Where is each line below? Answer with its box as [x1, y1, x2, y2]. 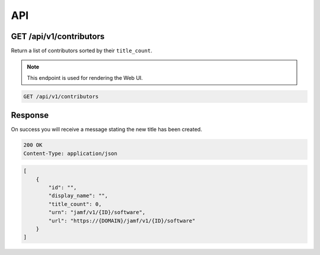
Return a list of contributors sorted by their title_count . [11, 47, 152, 54]
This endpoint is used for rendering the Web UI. [27, 74, 143, 81]
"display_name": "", [48, 192, 108, 199]
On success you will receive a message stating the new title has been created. [11, 126, 203, 133]
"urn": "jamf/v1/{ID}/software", [48, 209, 146, 216]
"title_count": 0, [48, 201, 102, 207]
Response [11, 110, 49, 121]
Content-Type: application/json [23, 150, 118, 157]
